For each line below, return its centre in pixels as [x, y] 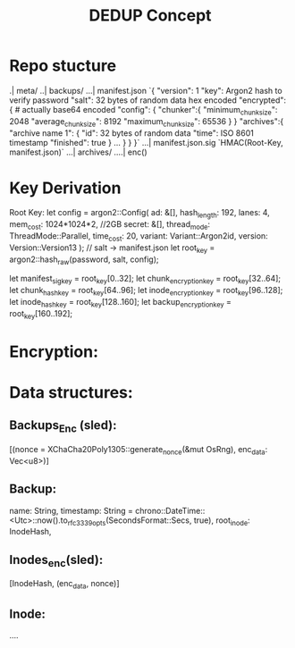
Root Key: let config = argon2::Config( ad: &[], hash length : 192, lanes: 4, [139, 214]
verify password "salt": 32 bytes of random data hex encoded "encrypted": [148, 100]
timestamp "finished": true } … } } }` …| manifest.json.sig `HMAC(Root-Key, [146, 142]
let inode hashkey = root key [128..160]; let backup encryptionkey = [121, 303]
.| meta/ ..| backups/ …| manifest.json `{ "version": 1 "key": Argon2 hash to [146, 90]
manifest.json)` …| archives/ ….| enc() [78, 152]
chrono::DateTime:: [170, 510]
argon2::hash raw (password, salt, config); [84, 260]
